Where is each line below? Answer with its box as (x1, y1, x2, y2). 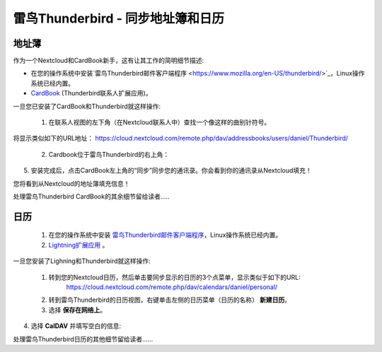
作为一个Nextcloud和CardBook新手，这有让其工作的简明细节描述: (13, 57, 204, 65)
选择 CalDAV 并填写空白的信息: (30, 322, 122, 330)
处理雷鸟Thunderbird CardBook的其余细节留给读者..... (13, 192, 170, 201)
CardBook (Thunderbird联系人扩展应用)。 (30, 89, 152, 98)
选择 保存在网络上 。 (48, 305, 106, 314)
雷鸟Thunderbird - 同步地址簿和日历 (13, 11, 225, 26)
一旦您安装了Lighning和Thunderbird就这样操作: (13, 257, 151, 265)
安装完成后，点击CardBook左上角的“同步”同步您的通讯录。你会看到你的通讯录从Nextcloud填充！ (30, 166, 313, 175)
